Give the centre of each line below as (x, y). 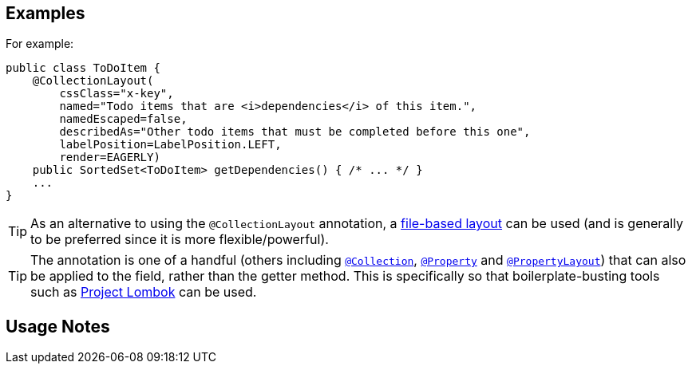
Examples (45, 13)
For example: (40, 44)
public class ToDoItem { (83, 68)
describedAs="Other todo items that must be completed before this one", (295, 132)
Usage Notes (58, 326)
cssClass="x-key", (117, 94)
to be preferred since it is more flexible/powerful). (180, 240)
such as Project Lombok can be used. (144, 292)
